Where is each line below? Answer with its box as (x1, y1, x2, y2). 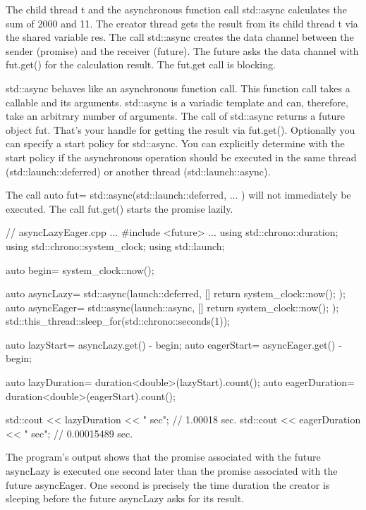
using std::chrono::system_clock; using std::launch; (6, 238, 225, 253)
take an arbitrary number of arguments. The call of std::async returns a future (6, 108, 345, 123)
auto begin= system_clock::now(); (6, 262, 154, 277)
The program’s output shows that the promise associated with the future (6, 449, 321, 464)
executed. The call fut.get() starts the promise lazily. (6, 201, 233, 216)
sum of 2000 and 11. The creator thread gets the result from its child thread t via (6, 15, 358, 30)
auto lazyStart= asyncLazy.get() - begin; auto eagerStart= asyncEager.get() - (6, 337, 342, 352)
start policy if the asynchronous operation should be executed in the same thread (6, 149, 357, 164)
